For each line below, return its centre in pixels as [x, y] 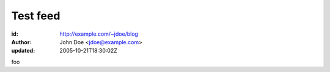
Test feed [36, 16]
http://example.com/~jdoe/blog [99, 34]
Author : [21, 42]
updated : [23, 51]
